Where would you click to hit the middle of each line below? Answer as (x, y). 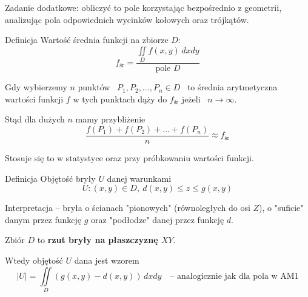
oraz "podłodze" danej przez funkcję (158, 219)
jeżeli (191, 98)
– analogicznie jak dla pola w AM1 (234, 276)
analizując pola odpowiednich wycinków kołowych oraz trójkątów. (127, 19)
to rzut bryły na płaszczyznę (98, 240)
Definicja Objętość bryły (50, 178)
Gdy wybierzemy (36, 87)
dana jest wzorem (107, 260)
